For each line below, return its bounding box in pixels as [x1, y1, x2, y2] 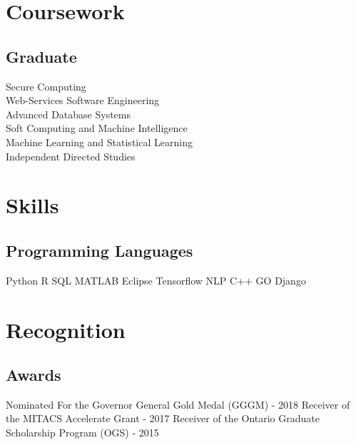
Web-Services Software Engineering [6, 93, 160, 108]
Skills [6, 190, 59, 220]
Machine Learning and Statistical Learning [6, 134, 193, 149]
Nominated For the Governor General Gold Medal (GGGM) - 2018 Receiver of [6, 397, 350, 411]
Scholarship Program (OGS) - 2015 [6, 425, 159, 440]
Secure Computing [6, 78, 86, 93]
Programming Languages [6, 239, 193, 261]
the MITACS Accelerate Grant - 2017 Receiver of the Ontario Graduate [6, 411, 320, 426]
